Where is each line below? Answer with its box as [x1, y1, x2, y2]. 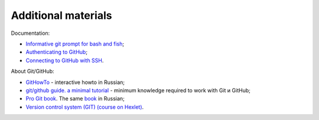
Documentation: [11, 30, 50, 37]
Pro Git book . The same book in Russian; [25, 95, 125, 102]
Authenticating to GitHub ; [25, 48, 88, 56]
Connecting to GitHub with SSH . [25, 57, 104, 64]
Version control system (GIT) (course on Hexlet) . [25, 103, 144, 111]
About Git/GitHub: [11, 68, 54, 75]
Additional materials [11, 9, 112, 22]
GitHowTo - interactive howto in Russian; [25, 79, 125, 86]
